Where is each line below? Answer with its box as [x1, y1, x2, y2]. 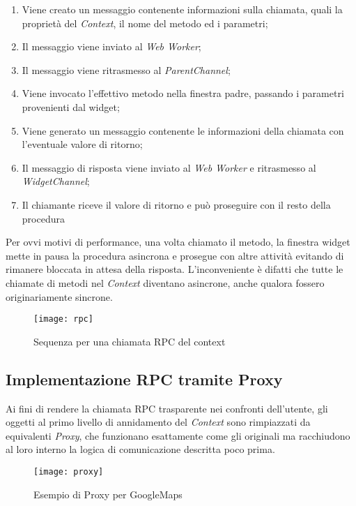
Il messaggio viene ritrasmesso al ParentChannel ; [22, 62, 231, 77]
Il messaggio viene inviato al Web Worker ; [22, 39, 201, 54]
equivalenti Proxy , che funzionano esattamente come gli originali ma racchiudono [6, 428, 350, 442]
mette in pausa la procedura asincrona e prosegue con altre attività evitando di [6, 248, 344, 262]
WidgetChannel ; [22, 174, 90, 188]
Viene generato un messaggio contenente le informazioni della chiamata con [22, 123, 344, 137]
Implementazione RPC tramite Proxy [6, 368, 283, 389]
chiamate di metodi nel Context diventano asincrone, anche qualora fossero [6, 275, 325, 290]
